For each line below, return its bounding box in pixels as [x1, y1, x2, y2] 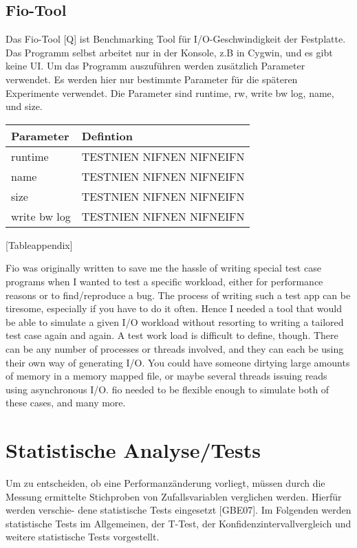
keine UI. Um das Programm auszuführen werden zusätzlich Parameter [6, 58, 305, 73]
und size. [6, 99, 43, 113]
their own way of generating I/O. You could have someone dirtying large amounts [6, 355, 350, 369]
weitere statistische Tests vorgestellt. [6, 529, 160, 544]
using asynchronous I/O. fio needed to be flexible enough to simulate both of [6, 382, 329, 396]
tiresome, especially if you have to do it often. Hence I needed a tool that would [6, 301, 342, 316]
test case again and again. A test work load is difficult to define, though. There [6, 328, 338, 342]
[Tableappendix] [6, 237, 73, 252]
